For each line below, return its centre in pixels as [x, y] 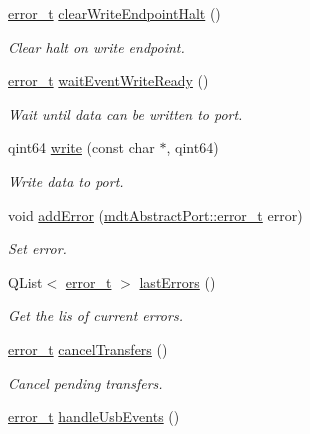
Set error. [37, 248]
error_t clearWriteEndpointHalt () [114, 13]
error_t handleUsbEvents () [94, 416]
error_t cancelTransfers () [88, 348]
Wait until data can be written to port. [125, 113]
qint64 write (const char [81, 147]
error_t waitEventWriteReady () [108, 80]
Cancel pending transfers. [85, 382]
